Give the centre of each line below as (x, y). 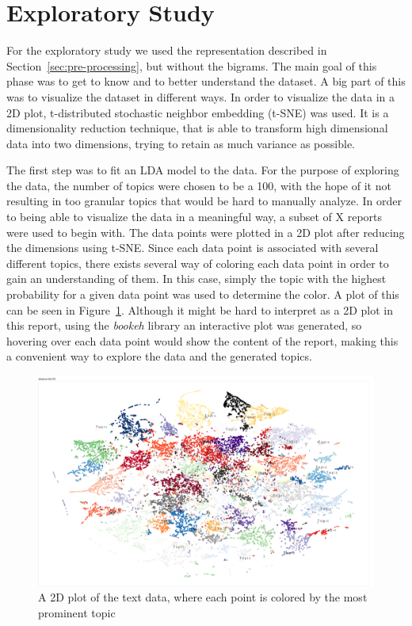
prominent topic (77, 613)
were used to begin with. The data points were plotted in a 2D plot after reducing (206, 232)
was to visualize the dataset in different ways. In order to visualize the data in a (201, 96)
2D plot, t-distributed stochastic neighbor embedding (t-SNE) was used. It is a (198, 112)
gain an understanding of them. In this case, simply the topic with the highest (196, 279)
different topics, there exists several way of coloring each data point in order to (198, 263)
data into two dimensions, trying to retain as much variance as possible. (181, 143)
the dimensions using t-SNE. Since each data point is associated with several (193, 248)
